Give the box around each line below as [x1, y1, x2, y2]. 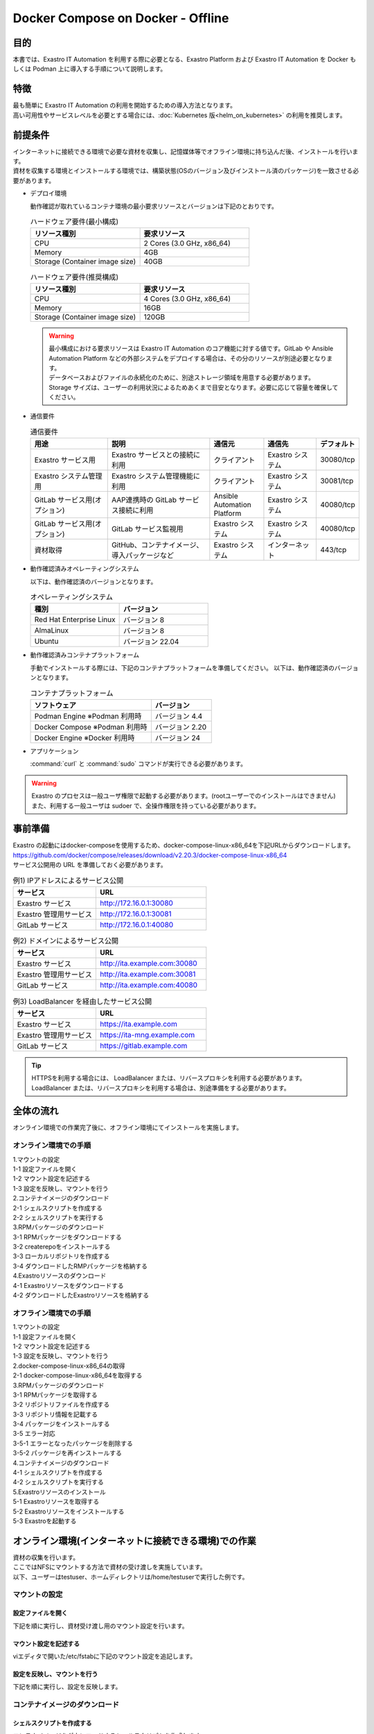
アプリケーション [30, 746, 79, 755]
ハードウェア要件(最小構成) [30, 217, 119, 227]
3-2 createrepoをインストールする [12, 1242, 111, 1251]
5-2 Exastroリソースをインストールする [12, 1507, 125, 1516]
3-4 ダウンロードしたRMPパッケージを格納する [12, 1262, 148, 1270]
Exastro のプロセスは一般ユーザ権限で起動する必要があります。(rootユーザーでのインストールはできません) [31, 791, 336, 800]
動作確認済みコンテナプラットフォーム [30, 651, 140, 659]
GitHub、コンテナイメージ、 [111, 540, 204, 550]
